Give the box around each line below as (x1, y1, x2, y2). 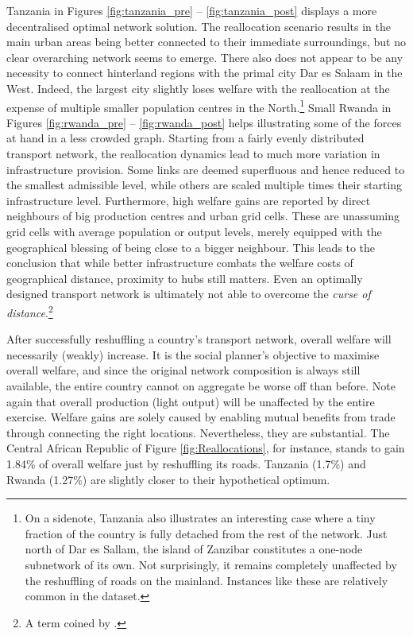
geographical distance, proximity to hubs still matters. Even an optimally (6, 270, 363, 286)
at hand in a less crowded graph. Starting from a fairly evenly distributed (6, 130, 365, 146)
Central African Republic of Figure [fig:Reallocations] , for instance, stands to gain (6, 440, 405, 456)
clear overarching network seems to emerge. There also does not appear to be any (6, 48, 403, 65)
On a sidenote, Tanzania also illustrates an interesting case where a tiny (25, 510, 376, 526)
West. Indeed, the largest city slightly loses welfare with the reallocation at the (6, 79, 390, 96)
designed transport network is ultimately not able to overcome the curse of (6, 285, 371, 302)
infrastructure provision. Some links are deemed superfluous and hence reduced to (6, 161, 405, 177)
